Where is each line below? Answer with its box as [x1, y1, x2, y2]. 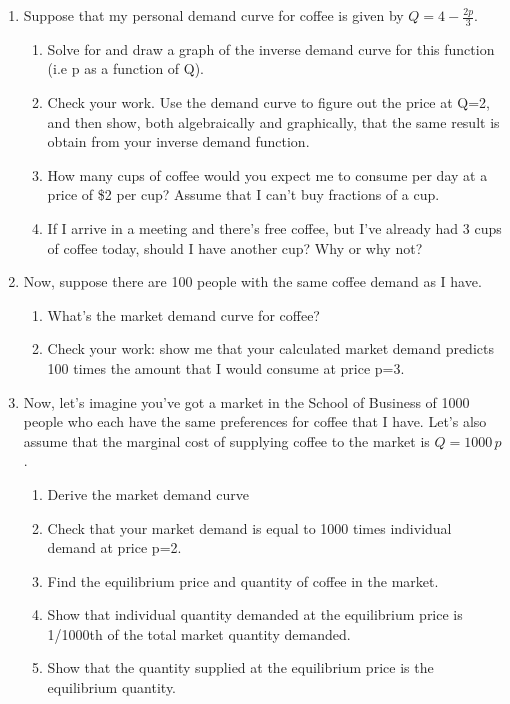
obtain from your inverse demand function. [47, 131, 310, 152]
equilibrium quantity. [47, 677, 177, 698]
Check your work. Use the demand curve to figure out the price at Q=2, [47, 92, 491, 113]
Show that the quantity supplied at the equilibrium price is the [47, 657, 434, 678]
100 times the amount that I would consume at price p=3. [47, 357, 405, 378]
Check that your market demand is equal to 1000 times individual [47, 517, 452, 538]
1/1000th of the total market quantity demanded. [47, 623, 351, 644]
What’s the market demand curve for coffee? [47, 304, 320, 325]
